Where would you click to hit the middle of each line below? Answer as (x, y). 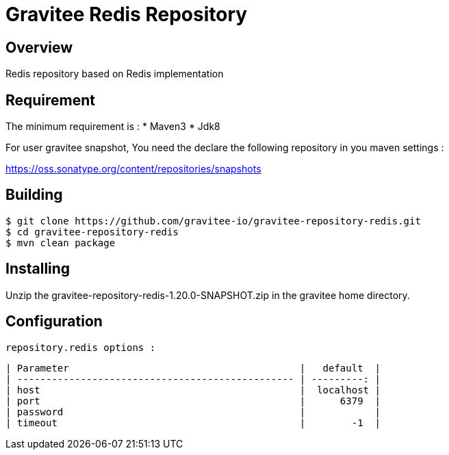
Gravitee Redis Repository (127, 14)
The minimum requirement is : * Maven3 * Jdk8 (113, 127)
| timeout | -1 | (193, 422)
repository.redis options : (81, 347)
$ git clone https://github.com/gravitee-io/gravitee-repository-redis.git (213, 221)
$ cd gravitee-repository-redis (92, 232)
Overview (39, 47)
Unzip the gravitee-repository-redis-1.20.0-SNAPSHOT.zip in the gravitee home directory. (208, 295)
